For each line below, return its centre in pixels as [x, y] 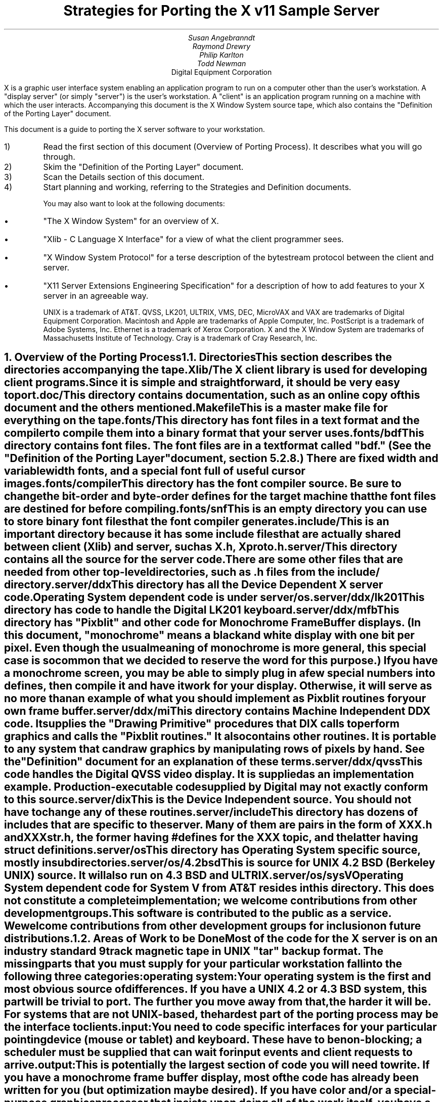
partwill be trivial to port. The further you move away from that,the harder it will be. [218, 1002]
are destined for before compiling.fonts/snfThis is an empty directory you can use [216, 509]
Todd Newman [221, 63]
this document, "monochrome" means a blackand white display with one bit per [209, 635]
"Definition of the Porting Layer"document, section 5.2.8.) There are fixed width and [221, 458]
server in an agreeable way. [96, 295]
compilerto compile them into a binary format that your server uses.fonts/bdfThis [214, 433]
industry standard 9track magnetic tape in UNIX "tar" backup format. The [194, 951]
